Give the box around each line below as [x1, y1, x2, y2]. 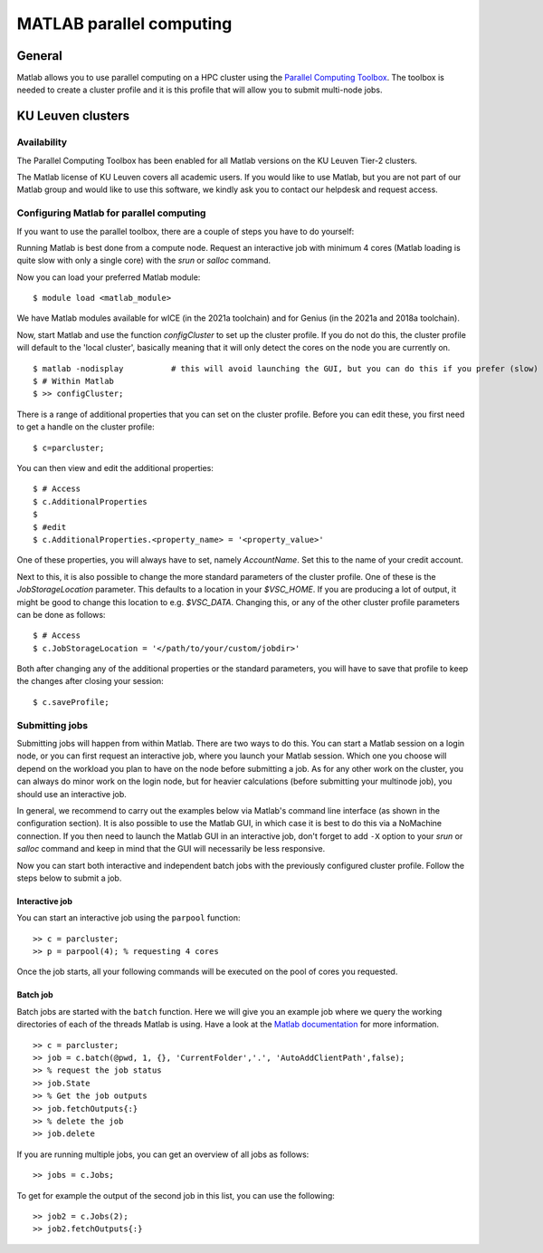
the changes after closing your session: [16, 676, 165, 687]
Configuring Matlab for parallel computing [16, 207, 206, 219]
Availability [16, 136, 68, 149]
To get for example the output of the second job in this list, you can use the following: [16, 1190, 335, 1200]
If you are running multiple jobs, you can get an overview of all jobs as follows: [16, 1149, 310, 1160]
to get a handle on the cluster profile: [16, 421, 155, 432]
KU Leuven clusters [16, 109, 130, 124]
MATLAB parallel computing [16, 14, 233, 34]
